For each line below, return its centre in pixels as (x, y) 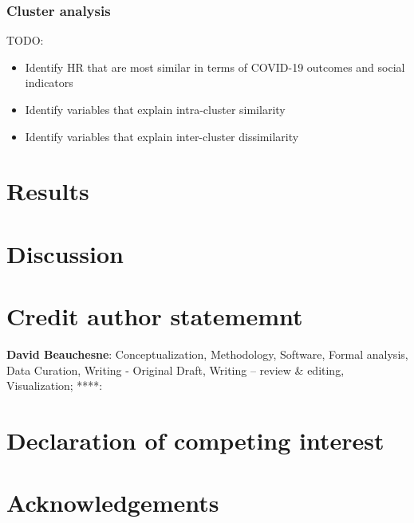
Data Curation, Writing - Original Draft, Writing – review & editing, (175, 370)
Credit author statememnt (155, 316)
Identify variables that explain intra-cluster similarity (155, 109)
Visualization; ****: (55, 385)
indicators (49, 83)
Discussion (65, 253)
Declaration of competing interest (195, 440)
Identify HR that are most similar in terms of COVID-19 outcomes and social (215, 67)
